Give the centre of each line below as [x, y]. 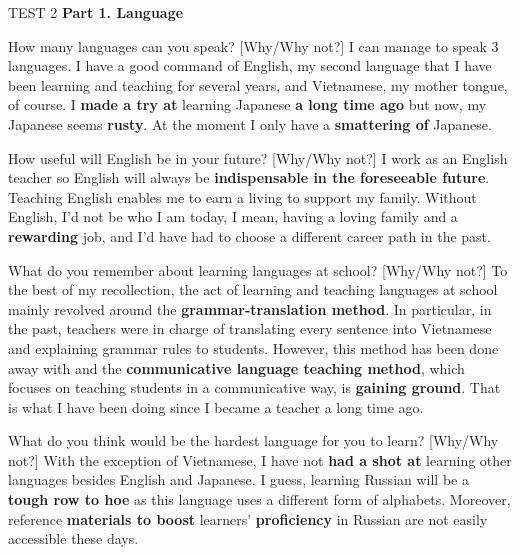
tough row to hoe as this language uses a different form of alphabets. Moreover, [259, 499]
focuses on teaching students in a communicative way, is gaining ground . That [254, 387]
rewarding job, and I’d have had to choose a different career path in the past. [249, 235]
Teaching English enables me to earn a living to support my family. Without [242, 196]
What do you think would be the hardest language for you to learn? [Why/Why [253, 440]
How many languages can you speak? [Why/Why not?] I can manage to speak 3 [253, 45]
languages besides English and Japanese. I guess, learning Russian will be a [238, 479]
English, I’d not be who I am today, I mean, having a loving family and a [233, 216]
